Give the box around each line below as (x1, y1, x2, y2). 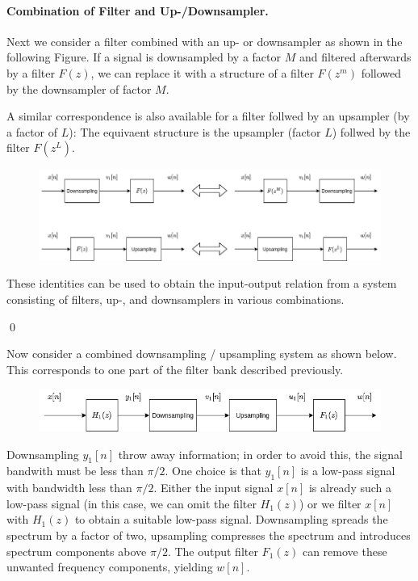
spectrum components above (6, 542, 147, 559)
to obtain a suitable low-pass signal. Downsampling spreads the (74, 511, 388, 528)
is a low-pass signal (300, 462, 395, 479)
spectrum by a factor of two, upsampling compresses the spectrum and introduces (6, 527, 411, 544)
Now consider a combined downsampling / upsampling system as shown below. (6, 345, 397, 362)
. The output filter (167, 542, 258, 559)
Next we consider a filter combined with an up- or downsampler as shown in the (6, 32, 403, 49)
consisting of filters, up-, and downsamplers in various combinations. (6, 290, 345, 307)
